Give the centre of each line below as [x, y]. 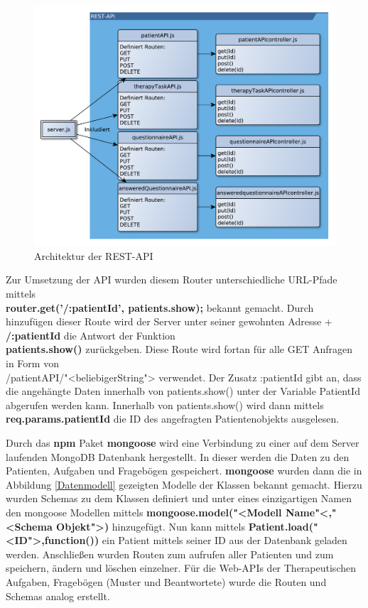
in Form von [32, 363]
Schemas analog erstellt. [58, 596]
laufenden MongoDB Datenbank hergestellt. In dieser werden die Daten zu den [178, 456]
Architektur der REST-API [94, 255]
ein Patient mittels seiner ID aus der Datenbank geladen [224, 540]
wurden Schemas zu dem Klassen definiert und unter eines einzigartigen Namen [179, 498]
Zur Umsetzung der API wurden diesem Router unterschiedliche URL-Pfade [172, 279]
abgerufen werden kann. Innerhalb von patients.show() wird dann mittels [165, 405]
